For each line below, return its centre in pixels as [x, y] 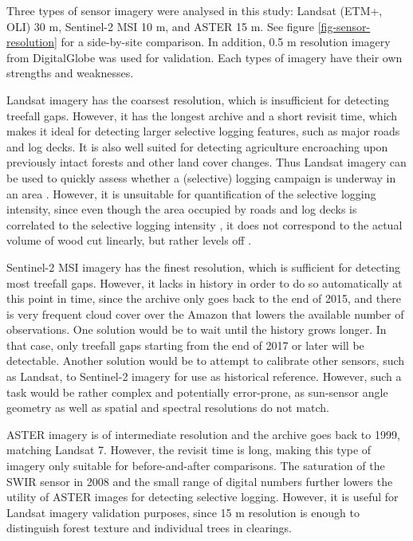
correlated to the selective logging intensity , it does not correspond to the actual [205, 224]
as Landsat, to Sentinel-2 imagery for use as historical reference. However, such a [204, 376]
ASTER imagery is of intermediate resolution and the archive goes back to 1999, [203, 434]
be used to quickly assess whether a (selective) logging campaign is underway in [201, 177]
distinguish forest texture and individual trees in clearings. [149, 528]
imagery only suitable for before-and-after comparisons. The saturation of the [196, 466]
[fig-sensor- [344, 26]
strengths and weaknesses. [70, 73]
